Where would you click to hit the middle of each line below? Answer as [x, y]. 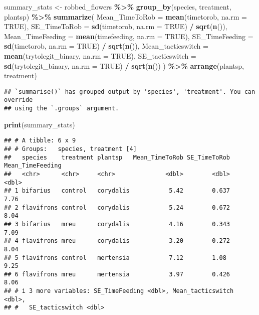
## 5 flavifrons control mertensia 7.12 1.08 [115, 258]
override [19, 100]
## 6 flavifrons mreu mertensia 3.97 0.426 [117, 274]
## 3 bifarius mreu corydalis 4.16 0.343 [117, 224]
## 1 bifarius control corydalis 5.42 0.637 [117, 191]
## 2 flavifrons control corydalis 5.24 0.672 [117, 207]
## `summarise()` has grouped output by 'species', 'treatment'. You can [130, 92]
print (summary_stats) [40, 124]
